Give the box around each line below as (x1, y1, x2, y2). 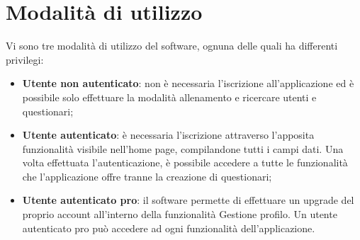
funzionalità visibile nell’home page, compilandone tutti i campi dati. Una (22, 141, 344, 156)
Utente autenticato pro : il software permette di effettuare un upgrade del (22, 193, 354, 207)
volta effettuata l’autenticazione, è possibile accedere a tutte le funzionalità (22, 155, 348, 170)
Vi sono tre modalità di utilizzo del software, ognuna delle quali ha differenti (6, 38, 338, 53)
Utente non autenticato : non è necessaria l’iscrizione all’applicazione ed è (22, 76, 354, 91)
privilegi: (6, 52, 44, 67)
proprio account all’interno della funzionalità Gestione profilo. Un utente (22, 207, 337, 222)
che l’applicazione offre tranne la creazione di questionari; (22, 168, 272, 183)
